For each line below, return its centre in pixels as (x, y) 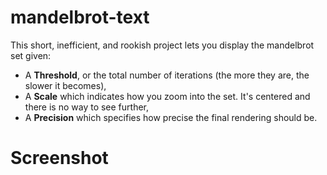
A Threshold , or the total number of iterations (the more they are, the (167, 75)
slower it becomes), (65, 85)
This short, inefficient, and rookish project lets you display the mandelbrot (162, 45)
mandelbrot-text (80, 17)
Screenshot (59, 158)
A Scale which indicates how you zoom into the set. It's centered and (167, 96)
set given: (31, 55)
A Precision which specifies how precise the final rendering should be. (171, 117)
